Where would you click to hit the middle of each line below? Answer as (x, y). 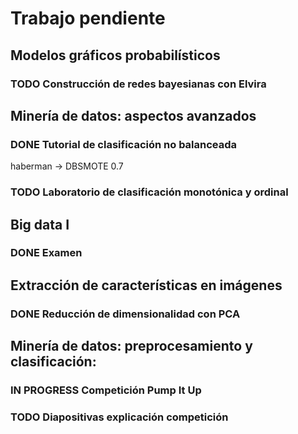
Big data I (40, 224)
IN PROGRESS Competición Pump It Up (106, 390)
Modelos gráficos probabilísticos (115, 55)
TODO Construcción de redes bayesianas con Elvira (138, 84)
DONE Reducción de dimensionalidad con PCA (125, 314)
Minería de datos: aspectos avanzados (133, 115)
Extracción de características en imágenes (146, 285)
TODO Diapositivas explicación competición (119, 417)
